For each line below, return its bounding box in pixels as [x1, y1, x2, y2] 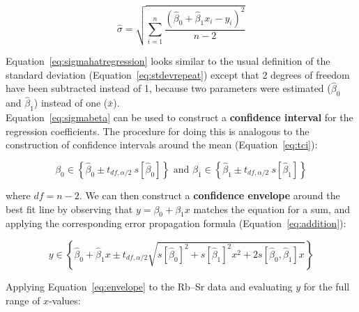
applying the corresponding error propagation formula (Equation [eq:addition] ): [6, 216, 346, 231]
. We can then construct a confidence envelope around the [79, 187, 340, 202]
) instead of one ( [33, 95, 108, 110]
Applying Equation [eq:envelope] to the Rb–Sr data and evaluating [6, 279, 293, 293]
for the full [303, 279, 350, 293]
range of [6, 292, 40, 307]
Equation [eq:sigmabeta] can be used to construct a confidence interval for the [6, 110, 353, 125]
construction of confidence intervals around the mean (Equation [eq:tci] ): [6, 137, 318, 152]
